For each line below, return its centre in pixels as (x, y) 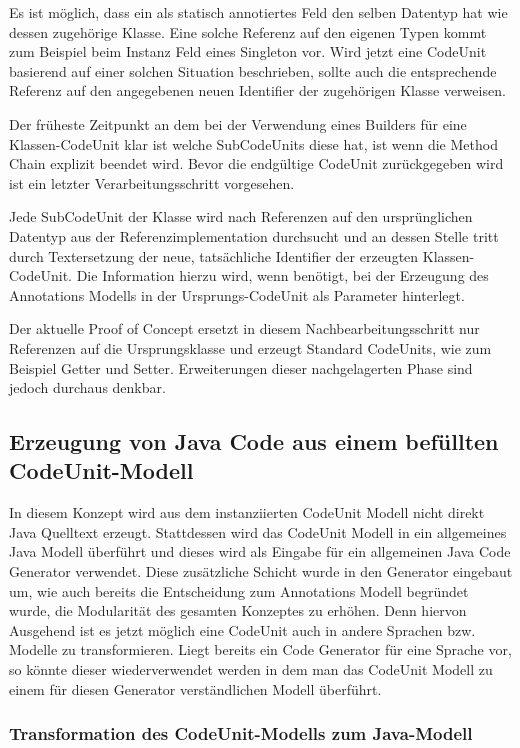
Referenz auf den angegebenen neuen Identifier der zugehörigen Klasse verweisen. (257, 90)
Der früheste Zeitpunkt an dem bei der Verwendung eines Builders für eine (238, 123)
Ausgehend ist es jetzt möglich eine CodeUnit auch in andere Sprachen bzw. (242, 629)
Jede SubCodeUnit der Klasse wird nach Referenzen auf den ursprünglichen (241, 216)
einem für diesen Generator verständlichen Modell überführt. (195, 688)
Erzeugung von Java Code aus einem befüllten (254, 441)
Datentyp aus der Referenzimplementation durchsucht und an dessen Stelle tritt (254, 235)
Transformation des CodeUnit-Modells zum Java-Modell (241, 733)
